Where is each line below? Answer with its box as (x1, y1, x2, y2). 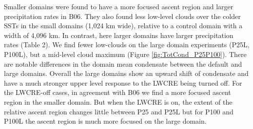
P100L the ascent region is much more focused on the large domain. (4, 116, 207, 126)
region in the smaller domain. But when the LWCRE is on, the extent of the (4, 96, 233, 107)
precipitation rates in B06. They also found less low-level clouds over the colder (4, 11, 241, 21)
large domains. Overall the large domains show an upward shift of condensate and (4, 68, 249, 78)
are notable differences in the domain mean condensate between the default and (4, 58, 242, 69)
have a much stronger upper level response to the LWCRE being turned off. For (4, 77, 242, 88)
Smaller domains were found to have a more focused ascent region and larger (4, 1, 234, 11)
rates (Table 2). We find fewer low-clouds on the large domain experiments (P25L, (4, 39, 250, 50)
